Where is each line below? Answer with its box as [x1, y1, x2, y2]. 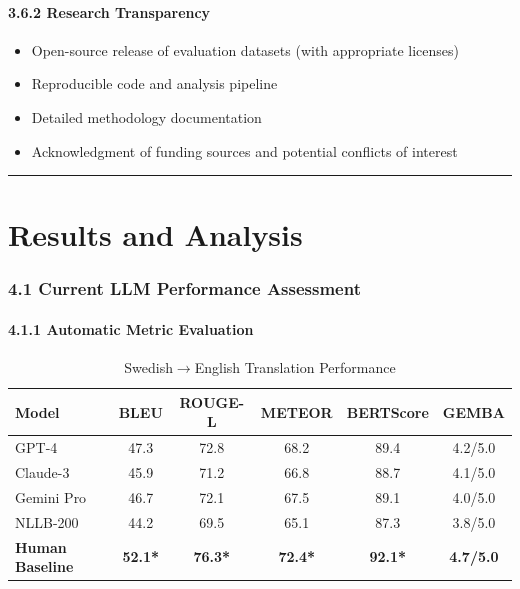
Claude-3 [15, 462, 70, 483]
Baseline [15, 556, 74, 577]
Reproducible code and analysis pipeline [31, 73, 278, 94]
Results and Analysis [8, 214, 303, 255]
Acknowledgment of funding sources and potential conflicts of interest [31, 140, 458, 161]
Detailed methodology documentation [31, 106, 262, 127]
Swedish [124, 357, 173, 378]
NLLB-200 [15, 511, 79, 532]
